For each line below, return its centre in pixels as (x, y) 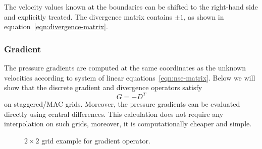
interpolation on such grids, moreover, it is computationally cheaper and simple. (128, 124)
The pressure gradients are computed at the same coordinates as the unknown (125, 67)
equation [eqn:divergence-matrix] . (56, 26)
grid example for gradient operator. (96, 141)
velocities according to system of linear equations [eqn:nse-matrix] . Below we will (130, 77)
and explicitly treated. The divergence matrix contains (88, 16)
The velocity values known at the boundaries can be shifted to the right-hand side (131, 7)
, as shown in (204, 16)
